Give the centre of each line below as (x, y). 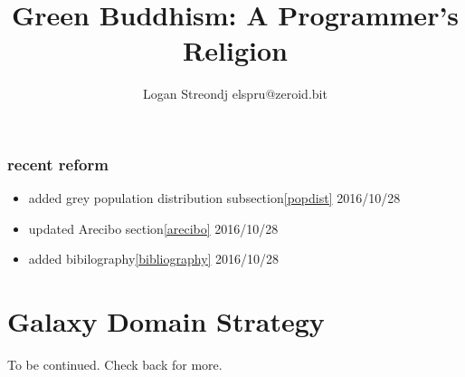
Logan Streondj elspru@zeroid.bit (235, 94)
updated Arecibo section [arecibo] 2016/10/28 (153, 228)
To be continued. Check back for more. (115, 365)
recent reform (58, 164)
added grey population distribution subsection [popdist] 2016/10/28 (214, 198)
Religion (235, 50)
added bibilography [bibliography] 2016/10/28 (154, 259)
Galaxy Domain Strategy (166, 321)
